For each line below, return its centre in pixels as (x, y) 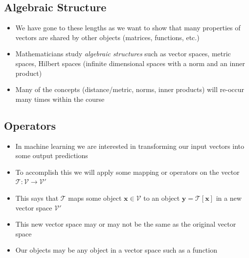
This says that (37, 198)
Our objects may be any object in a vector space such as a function (116, 250)
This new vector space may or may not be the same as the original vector (126, 224)
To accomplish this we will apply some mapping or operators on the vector (127, 172)
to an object (162, 198)
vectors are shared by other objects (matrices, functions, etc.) (107, 37)
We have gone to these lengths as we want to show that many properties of (128, 28)
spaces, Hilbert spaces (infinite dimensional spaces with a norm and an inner (130, 63)
